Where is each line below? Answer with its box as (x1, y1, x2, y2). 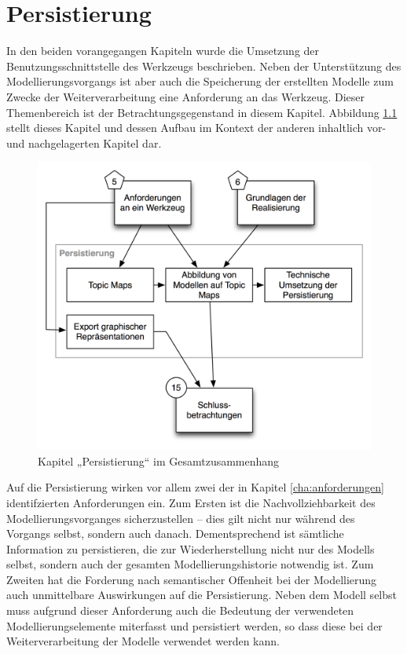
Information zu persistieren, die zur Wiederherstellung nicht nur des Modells (6, 540, 375, 557)
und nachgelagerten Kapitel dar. (6, 134, 162, 151)
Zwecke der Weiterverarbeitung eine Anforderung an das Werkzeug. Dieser (6, 88, 365, 104)
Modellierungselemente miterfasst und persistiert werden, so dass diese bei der (6, 617, 383, 634)
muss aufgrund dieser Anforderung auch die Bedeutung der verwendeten (6, 602, 354, 619)
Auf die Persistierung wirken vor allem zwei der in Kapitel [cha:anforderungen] (6, 479, 384, 495)
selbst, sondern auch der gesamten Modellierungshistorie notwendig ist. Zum (6, 556, 374, 572)
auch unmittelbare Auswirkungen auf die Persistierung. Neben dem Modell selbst (6, 586, 397, 603)
